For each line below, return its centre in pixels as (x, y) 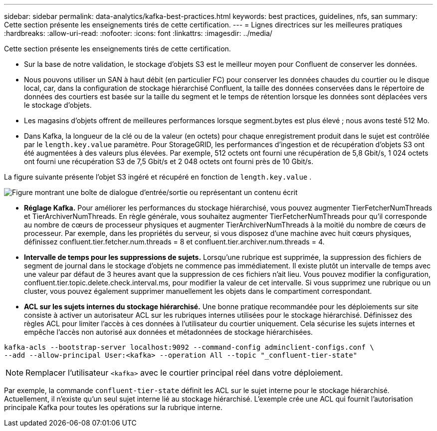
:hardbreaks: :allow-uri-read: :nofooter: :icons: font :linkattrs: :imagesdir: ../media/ (138, 33)
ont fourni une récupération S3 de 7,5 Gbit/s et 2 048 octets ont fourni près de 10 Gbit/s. (169, 161)
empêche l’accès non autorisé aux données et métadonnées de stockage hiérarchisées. (168, 332)
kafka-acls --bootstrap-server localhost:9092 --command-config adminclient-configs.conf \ (189, 347)
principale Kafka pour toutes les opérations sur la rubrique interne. (113, 407)
